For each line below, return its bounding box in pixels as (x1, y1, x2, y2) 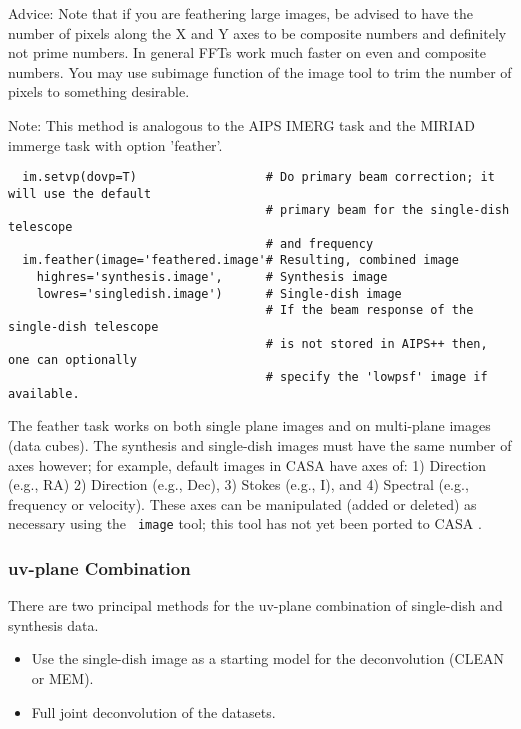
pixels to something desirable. (8, 81, 190, 102)
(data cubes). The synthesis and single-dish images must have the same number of (8, 434, 512, 455)
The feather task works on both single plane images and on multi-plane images (8, 415, 491, 436)
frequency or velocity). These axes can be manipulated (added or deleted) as (8, 493, 477, 514)
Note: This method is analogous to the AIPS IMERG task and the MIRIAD (8, 114, 475, 135)
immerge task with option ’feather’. (8, 134, 223, 155)
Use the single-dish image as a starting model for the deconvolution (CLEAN (31, 648, 504, 669)
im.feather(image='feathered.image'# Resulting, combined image (22, 253, 460, 268)
